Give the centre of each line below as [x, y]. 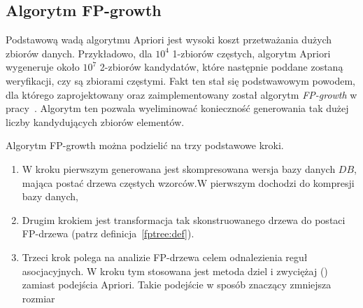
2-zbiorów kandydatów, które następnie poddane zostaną [221, 67]
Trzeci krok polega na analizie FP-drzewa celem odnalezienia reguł [165, 257]
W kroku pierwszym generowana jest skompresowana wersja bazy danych [179, 168]
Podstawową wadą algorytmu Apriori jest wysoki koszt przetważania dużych [169, 40]
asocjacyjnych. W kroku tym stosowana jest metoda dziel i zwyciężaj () [175, 271]
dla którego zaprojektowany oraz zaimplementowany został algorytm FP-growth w [181, 94]
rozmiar [38, 298]
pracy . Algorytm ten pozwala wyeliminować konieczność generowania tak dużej [177, 108]
